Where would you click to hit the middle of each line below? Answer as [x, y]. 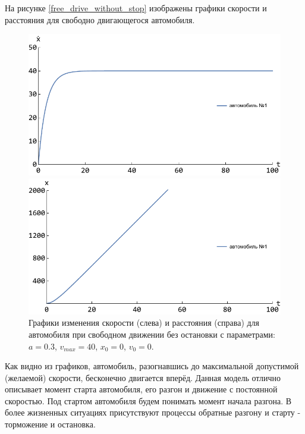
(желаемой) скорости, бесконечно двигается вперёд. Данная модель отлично [143, 377]
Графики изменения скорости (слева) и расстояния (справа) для [144, 323]
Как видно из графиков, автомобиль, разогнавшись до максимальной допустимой [152, 366]
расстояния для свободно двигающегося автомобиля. [100, 19]
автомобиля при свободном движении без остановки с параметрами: [152, 334]
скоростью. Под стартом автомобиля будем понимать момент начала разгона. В [148, 400]
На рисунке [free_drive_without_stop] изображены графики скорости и [136, 8]
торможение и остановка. [50, 424]
